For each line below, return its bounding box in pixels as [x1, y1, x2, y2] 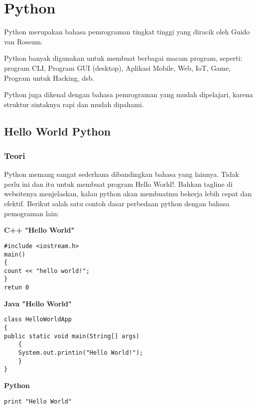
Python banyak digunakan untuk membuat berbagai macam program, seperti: [4, 53, 243, 63]
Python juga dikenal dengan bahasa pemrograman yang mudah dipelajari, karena [4, 89, 253, 100]
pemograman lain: [4, 208, 59, 218]
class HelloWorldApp [4, 316, 72, 323]
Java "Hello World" [4, 298, 72, 308]
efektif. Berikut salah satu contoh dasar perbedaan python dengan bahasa [4, 198, 230, 209]
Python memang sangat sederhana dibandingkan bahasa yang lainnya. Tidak [4, 169, 239, 179]
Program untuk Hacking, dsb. [4, 72, 95, 83]
